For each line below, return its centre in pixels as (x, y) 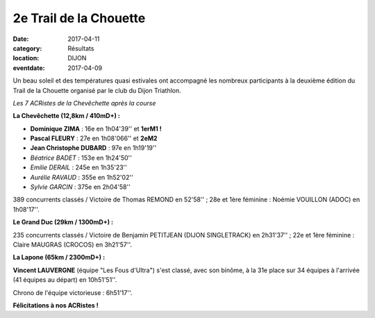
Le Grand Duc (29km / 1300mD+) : (63, 222)
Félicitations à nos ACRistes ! (56, 305)
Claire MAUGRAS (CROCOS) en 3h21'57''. (72, 244)
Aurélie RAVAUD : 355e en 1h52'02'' (82, 177)
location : (26, 58)
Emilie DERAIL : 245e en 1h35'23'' (79, 167)
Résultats (81, 48)
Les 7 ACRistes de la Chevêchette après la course (84, 103)
